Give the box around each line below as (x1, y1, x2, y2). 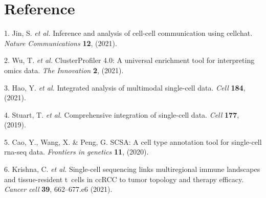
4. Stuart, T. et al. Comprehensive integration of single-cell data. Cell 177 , (4, 109, 239, 120)
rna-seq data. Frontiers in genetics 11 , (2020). (4, 146, 149, 157)
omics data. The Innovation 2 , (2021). (4, 64, 124, 75)
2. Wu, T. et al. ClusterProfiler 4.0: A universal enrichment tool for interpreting (4, 55, 255, 65)
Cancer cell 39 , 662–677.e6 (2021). (4, 184, 113, 194)
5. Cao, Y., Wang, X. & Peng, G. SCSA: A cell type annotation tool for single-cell (4, 136, 262, 147)
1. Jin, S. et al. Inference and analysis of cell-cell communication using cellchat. (4, 28, 253, 38)
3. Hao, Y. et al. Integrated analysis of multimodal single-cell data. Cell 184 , (4, 82, 246, 93)
